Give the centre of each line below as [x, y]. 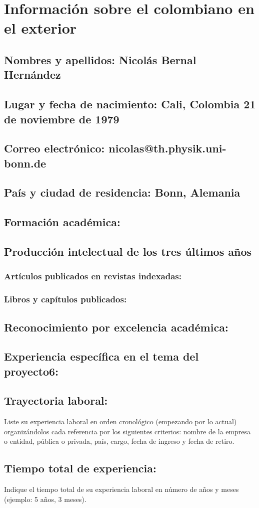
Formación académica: [62, 222]
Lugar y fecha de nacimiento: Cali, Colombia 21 [130, 104]
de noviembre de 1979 [62, 119]
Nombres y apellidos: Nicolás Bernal [100, 59]
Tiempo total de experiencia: [80, 468]
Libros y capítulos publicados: [65, 299]
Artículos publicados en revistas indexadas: [93, 276]
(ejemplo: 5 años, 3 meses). [45, 499]
